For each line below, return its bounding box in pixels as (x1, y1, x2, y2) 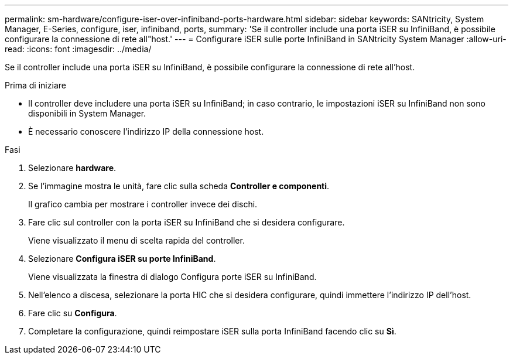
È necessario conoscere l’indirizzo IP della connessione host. (28, 126, 264, 136)
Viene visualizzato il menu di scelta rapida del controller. (28, 235, 245, 245)
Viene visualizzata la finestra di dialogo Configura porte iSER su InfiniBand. (28, 272, 317, 282)
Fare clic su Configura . (28, 308, 117, 318)
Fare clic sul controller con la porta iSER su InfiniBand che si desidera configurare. (28, 217, 345, 227)
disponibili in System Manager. (28, 108, 146, 118)
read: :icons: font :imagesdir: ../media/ (5, 44, 152, 54)
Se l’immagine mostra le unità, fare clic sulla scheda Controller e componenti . (28, 181, 330, 191)
